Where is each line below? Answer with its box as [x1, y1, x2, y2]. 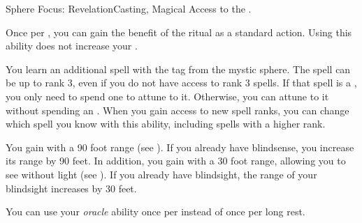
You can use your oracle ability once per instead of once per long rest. [6, 204, 305, 219]
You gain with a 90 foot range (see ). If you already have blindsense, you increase [6, 139, 354, 154]
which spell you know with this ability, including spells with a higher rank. [6, 116, 326, 131]
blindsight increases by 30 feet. [6, 180, 137, 195]
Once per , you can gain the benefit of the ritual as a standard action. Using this [6, 24, 352, 39]
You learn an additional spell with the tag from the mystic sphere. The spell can [6, 61, 351, 76]
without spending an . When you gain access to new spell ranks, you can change [6, 102, 349, 117]
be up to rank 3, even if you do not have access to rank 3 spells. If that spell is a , [6, 75, 357, 90]
